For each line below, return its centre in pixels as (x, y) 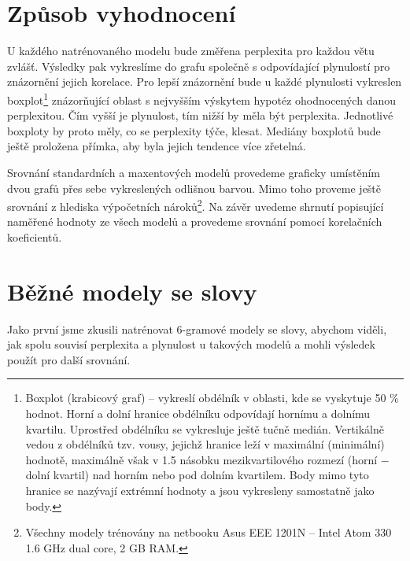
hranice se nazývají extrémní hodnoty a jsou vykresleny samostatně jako (200, 491)
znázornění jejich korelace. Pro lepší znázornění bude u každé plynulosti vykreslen (205, 81)
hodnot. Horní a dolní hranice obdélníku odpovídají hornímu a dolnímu (198, 413)
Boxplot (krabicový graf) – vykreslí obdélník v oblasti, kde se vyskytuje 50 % (212, 398)
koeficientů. (35, 236)
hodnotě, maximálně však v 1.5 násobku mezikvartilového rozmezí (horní (201, 459)
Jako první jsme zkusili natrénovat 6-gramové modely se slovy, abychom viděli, (197, 328)
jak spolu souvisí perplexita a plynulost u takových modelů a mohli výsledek (191, 344)
